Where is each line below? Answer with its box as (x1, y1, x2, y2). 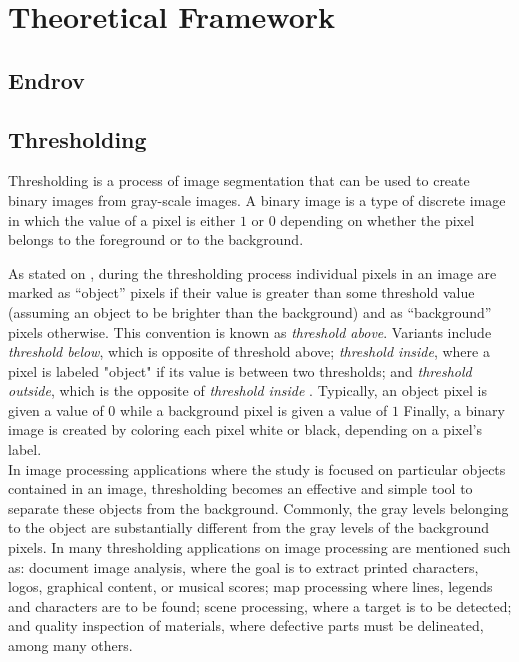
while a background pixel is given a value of (119, 399, 388, 420)
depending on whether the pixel (280, 209, 475, 230)
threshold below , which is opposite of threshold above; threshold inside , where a (8, 341, 490, 362)
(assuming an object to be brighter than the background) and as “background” (8, 301, 492, 322)
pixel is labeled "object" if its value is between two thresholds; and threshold (8, 360, 472, 381)
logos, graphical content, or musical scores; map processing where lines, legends (8, 576, 493, 597)
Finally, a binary (403, 399, 506, 420)
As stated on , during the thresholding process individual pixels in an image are (8, 262, 497, 283)
